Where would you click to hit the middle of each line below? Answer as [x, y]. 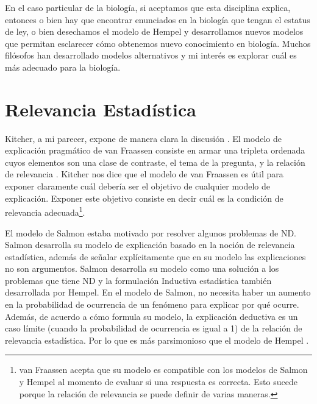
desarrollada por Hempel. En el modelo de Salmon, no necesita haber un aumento [158, 292]
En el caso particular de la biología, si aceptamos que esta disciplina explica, [148, 7]
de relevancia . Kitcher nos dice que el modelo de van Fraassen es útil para [144, 174]
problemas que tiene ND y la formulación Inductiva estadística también [138, 280]
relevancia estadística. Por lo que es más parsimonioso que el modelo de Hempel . [157, 340]
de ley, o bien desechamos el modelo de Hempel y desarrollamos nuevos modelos [154, 31]
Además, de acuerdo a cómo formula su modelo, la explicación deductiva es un [151, 316]
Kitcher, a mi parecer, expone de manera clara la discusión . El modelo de [143, 138]
